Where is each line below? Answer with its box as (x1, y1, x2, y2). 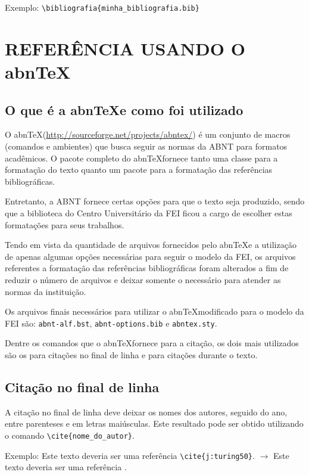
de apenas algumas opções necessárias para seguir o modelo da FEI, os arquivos (5, 250, 296, 262)
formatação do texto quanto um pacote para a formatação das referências (5, 163, 273, 176)
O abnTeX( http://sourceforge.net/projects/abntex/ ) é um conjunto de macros (5, 128, 291, 141)
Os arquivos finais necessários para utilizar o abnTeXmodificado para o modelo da (5, 305, 304, 318)
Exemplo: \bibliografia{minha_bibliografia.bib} (5, 1, 199, 13)
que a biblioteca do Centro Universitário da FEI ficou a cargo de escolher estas (5, 206, 292, 219)
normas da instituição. (5, 285, 86, 297)
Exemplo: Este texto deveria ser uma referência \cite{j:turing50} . (5, 449, 255, 461)
